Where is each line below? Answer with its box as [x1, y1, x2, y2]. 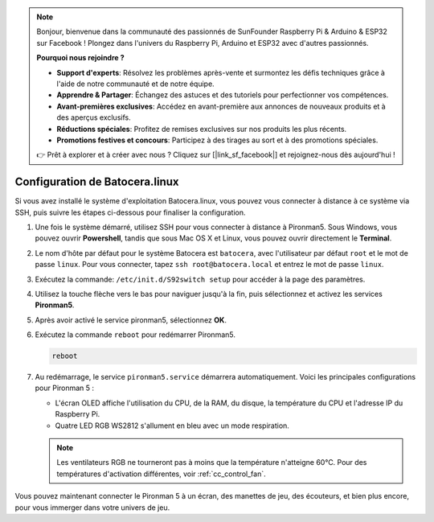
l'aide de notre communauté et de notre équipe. [56, 79, 215, 88]
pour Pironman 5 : [35, 383, 95, 393]
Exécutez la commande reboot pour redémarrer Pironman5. [35, 330, 236, 339]
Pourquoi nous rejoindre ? [36, 53, 125, 63]
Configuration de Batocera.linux [14, 175, 180, 189]
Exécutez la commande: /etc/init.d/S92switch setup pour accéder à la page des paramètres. [35, 274, 366, 284]
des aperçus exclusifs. [56, 113, 132, 122]
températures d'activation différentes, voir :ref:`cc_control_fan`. [56, 469, 266, 479]
